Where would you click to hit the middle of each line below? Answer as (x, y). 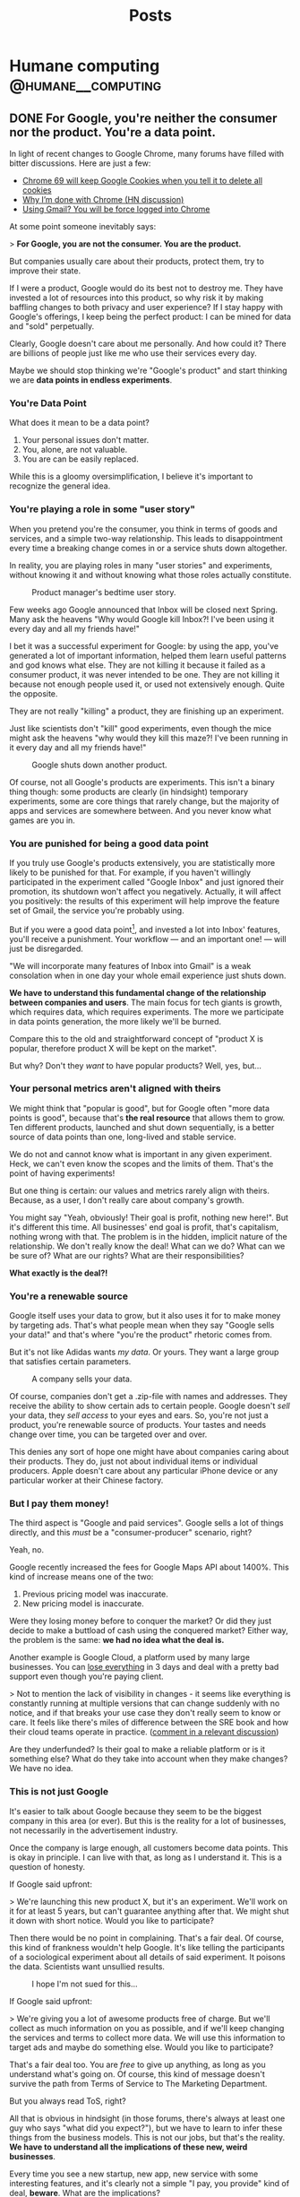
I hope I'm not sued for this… (85, 1984)
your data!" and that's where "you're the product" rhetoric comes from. (141, 1335)
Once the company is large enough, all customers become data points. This (149, 1847)
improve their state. (45, 271)
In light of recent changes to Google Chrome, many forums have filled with (147, 154)
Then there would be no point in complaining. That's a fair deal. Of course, (146, 1938)
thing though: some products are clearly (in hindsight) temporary (129, 791)
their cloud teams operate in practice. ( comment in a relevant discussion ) (144, 1732)
